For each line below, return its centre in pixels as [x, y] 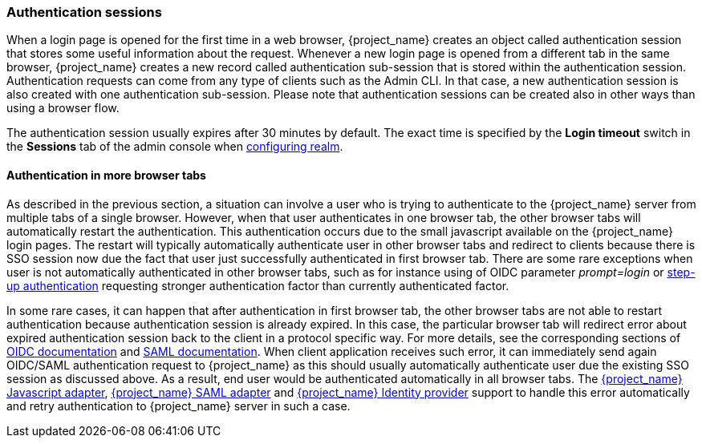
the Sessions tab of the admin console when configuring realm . [175, 147]
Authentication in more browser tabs [106, 175]
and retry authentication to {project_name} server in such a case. [179, 406]
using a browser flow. [63, 108]
